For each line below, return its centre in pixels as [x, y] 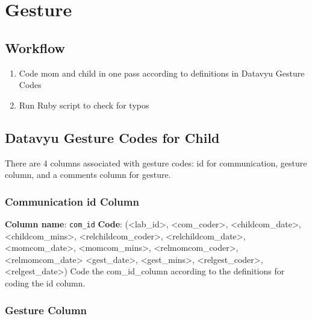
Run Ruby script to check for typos [84, 105]
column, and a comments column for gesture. [88, 175]
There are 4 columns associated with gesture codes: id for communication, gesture [156, 163]
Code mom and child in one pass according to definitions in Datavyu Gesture [162, 73]
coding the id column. [45, 283]
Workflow [35, 47]
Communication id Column [72, 201]
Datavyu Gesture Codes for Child [112, 137]
